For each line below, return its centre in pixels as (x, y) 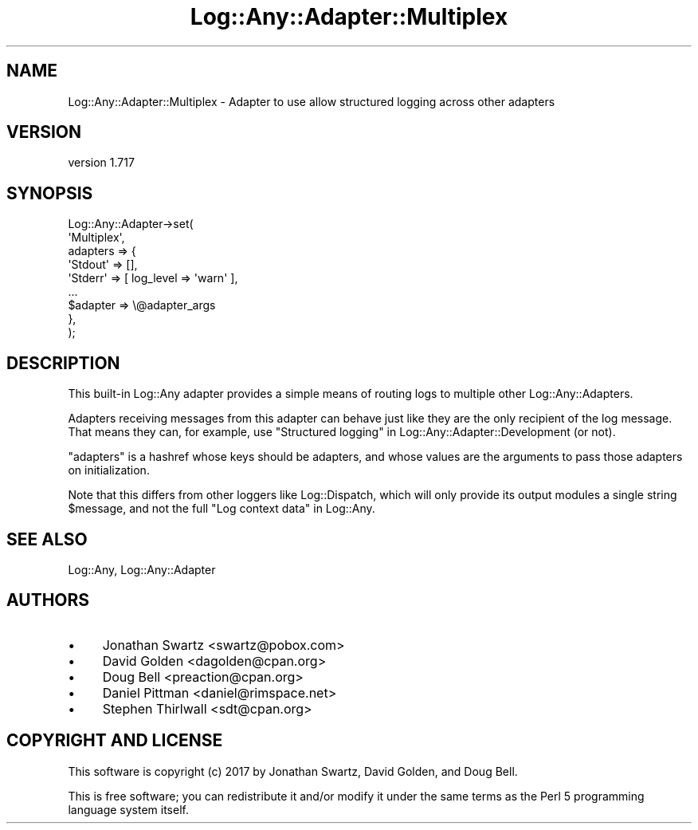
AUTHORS (48, 600)
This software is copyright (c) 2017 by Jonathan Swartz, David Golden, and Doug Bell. (293, 771)
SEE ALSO (47, 539)
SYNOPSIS (50, 193)
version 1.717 (101, 163)
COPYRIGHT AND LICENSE (115, 741)
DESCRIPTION (63, 363)
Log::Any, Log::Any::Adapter (142, 569)
